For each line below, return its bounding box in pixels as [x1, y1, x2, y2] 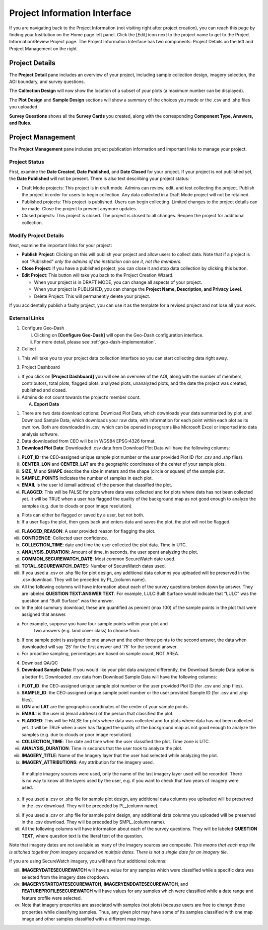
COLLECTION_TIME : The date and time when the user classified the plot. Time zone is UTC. [21, 739, 210, 745]
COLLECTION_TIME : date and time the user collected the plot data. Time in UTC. [21, 542, 187, 548]
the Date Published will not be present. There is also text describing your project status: [9, 175, 190, 181]
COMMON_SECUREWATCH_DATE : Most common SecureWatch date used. [21, 556, 176, 562]
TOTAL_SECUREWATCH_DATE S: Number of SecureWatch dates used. [21, 563, 166, 569]
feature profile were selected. [21, 895, 82, 901]
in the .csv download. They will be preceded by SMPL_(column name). [21, 819, 166, 825]
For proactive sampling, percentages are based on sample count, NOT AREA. [21, 651, 180, 657]
